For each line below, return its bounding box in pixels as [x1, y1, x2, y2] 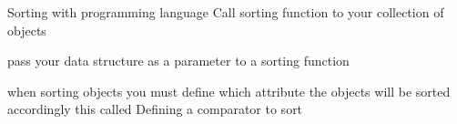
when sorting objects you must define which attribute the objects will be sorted [7, 81, 451, 100]
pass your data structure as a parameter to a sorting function [7, 51, 350, 70]
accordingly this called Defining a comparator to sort [7, 99, 303, 119]
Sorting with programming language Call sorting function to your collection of [7, 3, 444, 21]
